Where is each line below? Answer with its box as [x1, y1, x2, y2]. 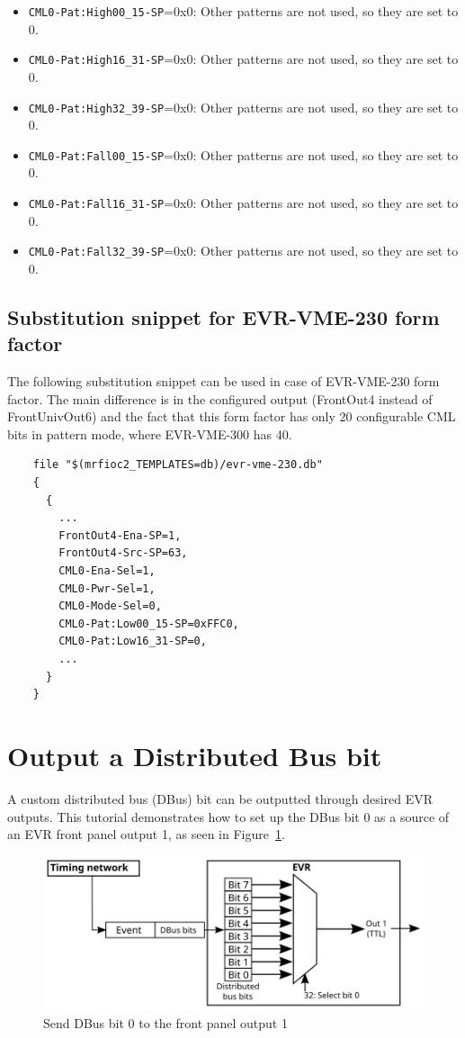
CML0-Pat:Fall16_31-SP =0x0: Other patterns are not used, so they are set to [28, 194, 459, 212]
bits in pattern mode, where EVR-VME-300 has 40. [7, 424, 292, 443]
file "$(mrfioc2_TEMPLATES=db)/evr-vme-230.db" [32, 458, 323, 472]
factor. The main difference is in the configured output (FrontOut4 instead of [7, 389, 433, 408]
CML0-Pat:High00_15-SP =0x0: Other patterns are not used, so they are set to [28, 2, 459, 20]
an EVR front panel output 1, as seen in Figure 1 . [7, 825, 285, 844]
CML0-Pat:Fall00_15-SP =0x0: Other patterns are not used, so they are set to [28, 145, 459, 164]
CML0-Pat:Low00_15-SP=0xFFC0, [58, 617, 239, 630]
